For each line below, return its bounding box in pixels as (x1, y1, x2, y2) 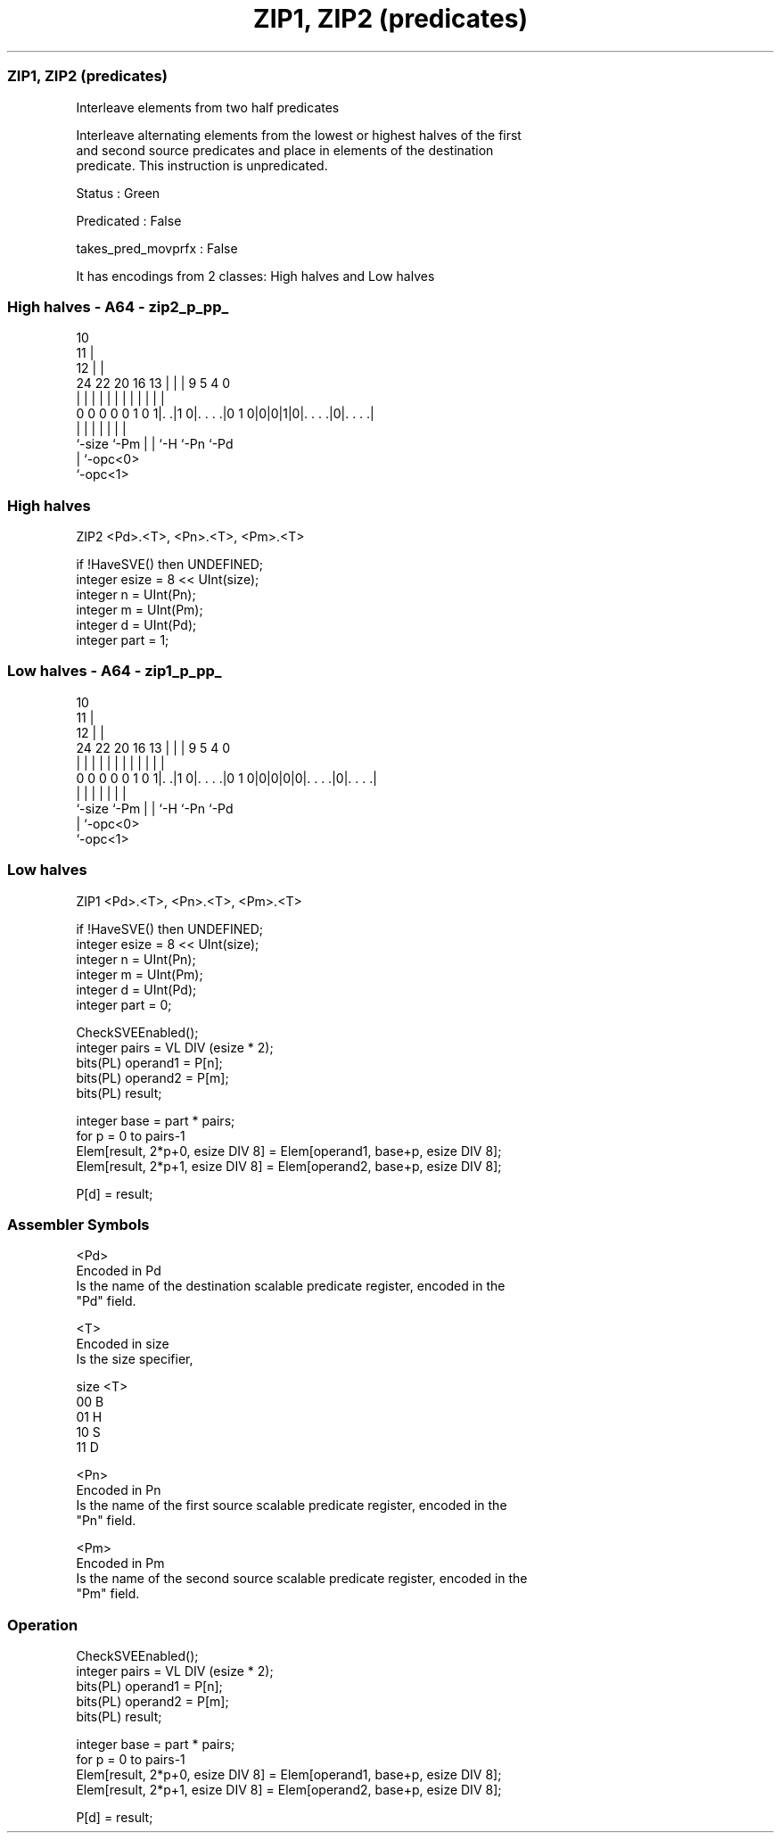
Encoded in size (76, 1336, 169, 1352)
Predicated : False (76, 212, 182, 228)
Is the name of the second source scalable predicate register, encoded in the (76, 1571, 528, 1587)
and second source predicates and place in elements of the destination (76, 142, 494, 158)
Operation (7, 1615, 78, 1634)
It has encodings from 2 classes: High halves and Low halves (76, 268, 435, 284)
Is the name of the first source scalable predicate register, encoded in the (76, 1498, 507, 1514)
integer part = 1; (76, 632, 169, 648)
